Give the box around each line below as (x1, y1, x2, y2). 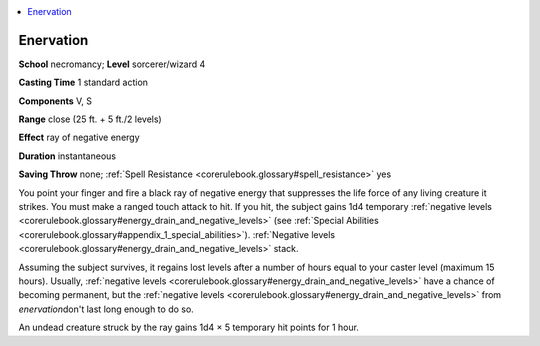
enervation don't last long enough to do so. (18, 303, 194, 315)
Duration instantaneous (18, 150, 117, 162)
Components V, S (18, 95, 92, 107)
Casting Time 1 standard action (18, 76, 149, 89)
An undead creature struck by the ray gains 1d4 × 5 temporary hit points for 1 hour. (18, 321, 360, 334)
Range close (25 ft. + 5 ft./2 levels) (18, 113, 162, 125)
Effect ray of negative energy (18, 131, 140, 144)
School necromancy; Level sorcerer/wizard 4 (18, 58, 206, 70)
